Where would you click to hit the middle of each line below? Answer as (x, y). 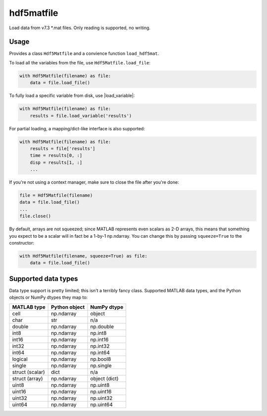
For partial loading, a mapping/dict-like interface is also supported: (77, 128)
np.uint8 (100, 385)
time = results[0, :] (56, 156)
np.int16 (99, 339)
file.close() (35, 216)
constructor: (22, 243)
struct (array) (27, 378)
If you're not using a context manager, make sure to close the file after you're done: (94, 182)
